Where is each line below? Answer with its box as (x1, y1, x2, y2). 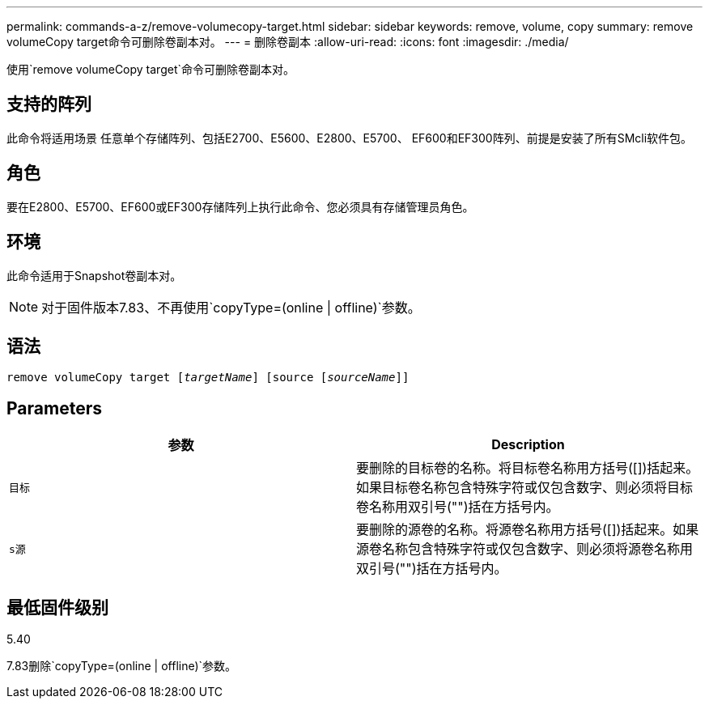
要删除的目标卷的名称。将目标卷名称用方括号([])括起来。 (356, 460, 699, 477)
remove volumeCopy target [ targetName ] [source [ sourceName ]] (6, 371, 410, 384)
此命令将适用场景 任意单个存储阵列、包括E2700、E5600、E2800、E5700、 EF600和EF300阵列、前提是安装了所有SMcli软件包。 (6, 130, 693, 145)
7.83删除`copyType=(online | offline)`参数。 (6, 659, 237, 673)
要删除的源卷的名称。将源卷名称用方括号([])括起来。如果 (356, 521, 699, 538)
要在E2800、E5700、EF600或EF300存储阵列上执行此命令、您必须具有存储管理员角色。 (6, 199, 474, 214)
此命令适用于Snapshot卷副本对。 (6, 268, 182, 282)
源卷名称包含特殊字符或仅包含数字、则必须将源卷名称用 (356, 541, 694, 558)
